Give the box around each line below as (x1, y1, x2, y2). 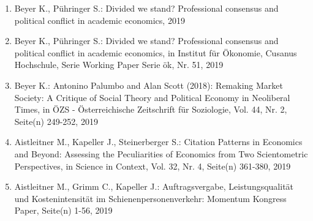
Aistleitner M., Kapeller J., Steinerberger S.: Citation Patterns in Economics (14, 135, 303, 148)
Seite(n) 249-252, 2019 (14, 114, 98, 127)
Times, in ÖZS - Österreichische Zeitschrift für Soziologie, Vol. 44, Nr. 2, (14, 103, 287, 116)
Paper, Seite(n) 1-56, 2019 (14, 204, 113, 217)
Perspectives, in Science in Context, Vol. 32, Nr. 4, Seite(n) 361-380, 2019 (14, 159, 291, 172)
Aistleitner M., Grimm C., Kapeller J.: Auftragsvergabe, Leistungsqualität (14, 180, 294, 193)
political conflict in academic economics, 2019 (14, 13, 185, 26)
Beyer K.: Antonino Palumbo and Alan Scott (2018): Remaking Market (14, 78, 283, 91)
